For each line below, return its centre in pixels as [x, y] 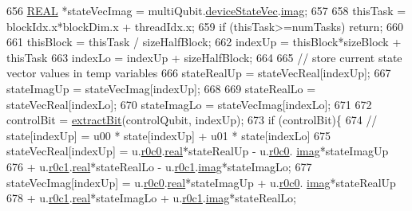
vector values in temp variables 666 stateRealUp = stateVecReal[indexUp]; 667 [199, 73]
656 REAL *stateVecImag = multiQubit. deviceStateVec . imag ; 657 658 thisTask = [206, 10]
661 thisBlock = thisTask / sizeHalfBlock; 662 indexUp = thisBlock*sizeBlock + [204, 42]
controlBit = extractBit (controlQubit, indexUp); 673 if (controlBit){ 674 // [192, 120]
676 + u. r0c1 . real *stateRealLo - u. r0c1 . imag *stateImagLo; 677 [159, 166]
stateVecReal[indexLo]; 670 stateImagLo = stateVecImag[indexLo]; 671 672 [189, 104]
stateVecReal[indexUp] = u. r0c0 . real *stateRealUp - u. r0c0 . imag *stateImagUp [198, 151]
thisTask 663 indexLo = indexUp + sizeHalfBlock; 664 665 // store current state [204, 57]
